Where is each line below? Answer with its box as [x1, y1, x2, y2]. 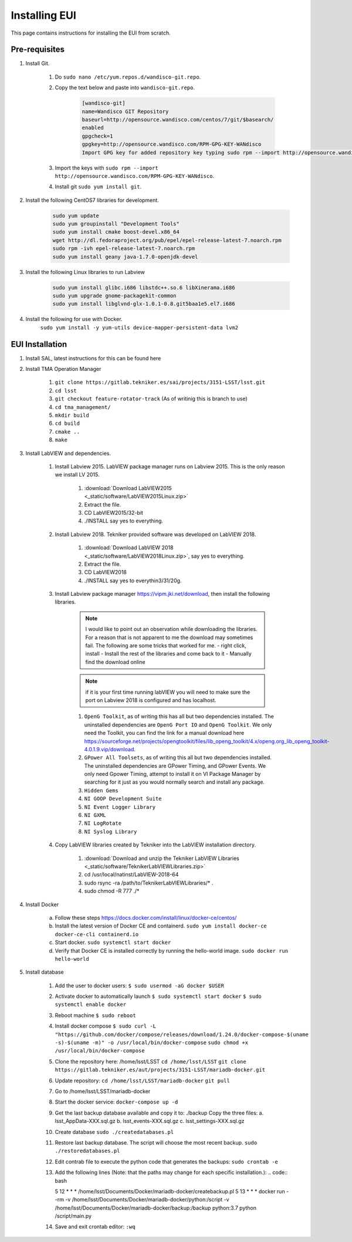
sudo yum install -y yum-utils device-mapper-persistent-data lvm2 [40, 324, 239, 331]
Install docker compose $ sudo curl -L [55, 1022, 157, 1030]
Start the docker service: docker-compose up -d [55, 1098, 178, 1106]
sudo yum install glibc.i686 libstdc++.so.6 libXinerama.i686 [52, 284, 235, 291]
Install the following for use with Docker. [25, 316, 123, 323]
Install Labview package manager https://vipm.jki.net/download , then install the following [55, 590, 270, 598]
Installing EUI [11, 9, 76, 22]
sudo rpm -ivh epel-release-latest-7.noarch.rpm [52, 245, 195, 252]
